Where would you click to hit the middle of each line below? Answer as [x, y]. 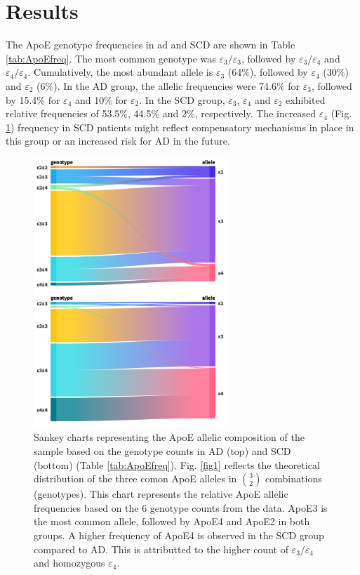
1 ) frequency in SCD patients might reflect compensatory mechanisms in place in [180, 127]
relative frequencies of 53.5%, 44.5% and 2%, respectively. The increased [161, 113]
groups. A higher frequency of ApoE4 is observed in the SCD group [179, 535]
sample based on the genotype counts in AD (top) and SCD [162, 451]
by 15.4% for [33, 99]
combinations [294, 478]
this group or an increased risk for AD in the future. [118, 141]
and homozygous [69, 563]
